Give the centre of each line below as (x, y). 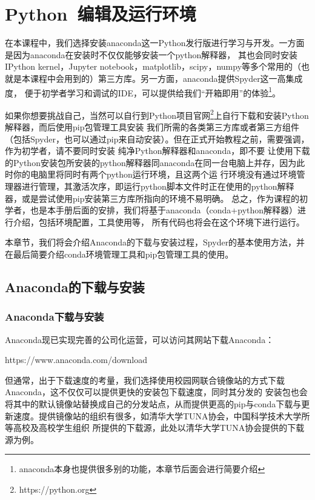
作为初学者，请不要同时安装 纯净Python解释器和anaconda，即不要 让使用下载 (157, 151)
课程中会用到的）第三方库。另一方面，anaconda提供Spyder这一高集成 (166, 78)
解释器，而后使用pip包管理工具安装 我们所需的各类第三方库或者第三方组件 (152, 127)
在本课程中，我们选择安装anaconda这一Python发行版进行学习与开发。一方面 (155, 43)
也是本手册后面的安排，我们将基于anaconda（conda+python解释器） (164, 210)
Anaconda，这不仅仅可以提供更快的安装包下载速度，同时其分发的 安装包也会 (156, 392)
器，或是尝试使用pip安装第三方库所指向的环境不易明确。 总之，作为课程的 (152, 198)
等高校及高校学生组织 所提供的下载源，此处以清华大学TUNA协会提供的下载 (155, 428)
